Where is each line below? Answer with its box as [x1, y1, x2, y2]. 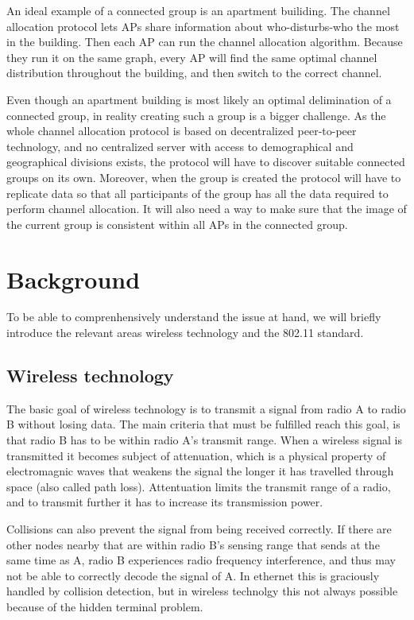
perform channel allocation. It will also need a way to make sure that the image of [6, 200, 407, 217]
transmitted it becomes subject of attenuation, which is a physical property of [6, 447, 386, 463]
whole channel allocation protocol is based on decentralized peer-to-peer [6, 122, 357, 139]
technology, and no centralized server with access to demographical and [6, 138, 354, 154]
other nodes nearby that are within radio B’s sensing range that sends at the [6, 536, 380, 552]
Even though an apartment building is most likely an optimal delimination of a [6, 91, 392, 107]
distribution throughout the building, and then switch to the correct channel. [6, 64, 382, 81]
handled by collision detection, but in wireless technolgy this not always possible [6, 583, 398, 599]
